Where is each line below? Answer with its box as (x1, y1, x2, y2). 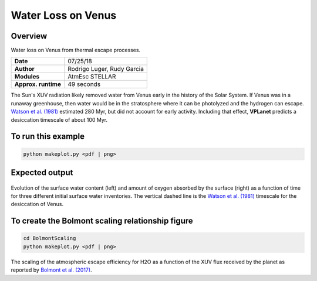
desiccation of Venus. (11, 201, 64, 208)
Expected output (11, 167, 73, 178)
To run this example (11, 132, 85, 142)
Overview (11, 31, 48, 41)
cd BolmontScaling (23, 235, 76, 242)
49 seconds (68, 80, 101, 88)
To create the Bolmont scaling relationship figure (11, 216, 193, 226)
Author (14, 65, 35, 73)
